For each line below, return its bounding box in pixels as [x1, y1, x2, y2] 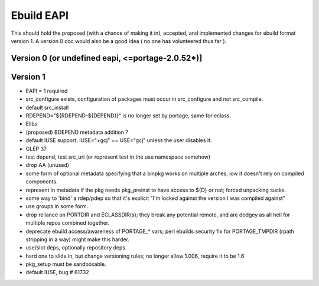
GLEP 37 [25, 145, 47, 152]
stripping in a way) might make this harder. [25, 236, 130, 243]
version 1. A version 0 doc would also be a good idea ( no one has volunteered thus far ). [11, 37, 227, 44]
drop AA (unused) [25, 162, 70, 169]
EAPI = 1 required [25, 87, 68, 94]
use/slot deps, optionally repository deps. [25, 244, 127, 251]
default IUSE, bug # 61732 [25, 269, 89, 276]
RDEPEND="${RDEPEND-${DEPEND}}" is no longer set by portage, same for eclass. [25, 112, 232, 119]
